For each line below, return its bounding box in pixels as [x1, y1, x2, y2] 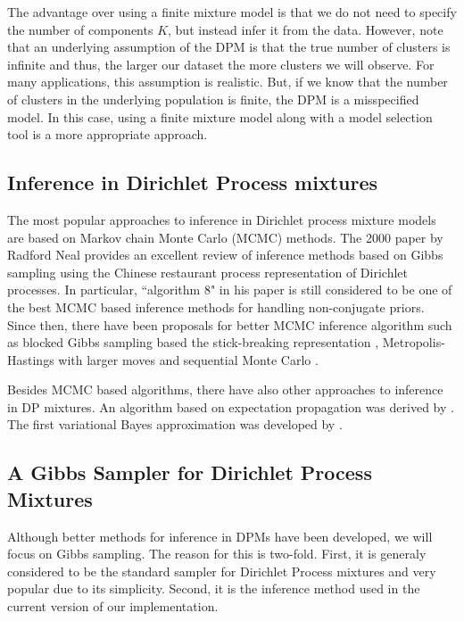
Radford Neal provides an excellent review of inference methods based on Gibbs [7, 245, 443, 264]
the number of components [7, 20, 153, 38]
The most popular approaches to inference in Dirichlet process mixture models [7, 210, 436, 228]
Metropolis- [382, 333, 445, 352]
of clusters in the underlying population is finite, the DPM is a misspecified [7, 89, 419, 108]
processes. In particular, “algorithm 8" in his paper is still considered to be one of [7, 280, 452, 299]
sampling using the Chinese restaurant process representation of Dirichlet [7, 262, 408, 281]
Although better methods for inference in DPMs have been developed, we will [7, 526, 433, 545]
